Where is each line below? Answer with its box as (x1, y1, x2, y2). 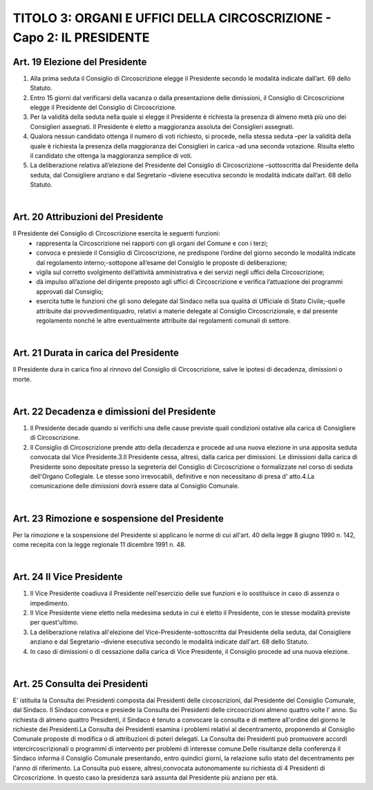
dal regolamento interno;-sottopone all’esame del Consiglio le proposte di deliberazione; (36, 258, 287, 267)
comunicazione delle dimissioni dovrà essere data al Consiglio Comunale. (30, 482, 240, 490)
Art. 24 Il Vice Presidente (12, 571, 123, 583)
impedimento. (30, 599, 69, 607)
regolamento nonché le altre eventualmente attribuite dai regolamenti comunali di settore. (36, 316, 291, 325)
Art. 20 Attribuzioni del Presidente (12, 211, 164, 223)
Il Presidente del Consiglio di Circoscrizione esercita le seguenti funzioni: (12, 229, 220, 238)
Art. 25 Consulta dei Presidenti (12, 677, 149, 690)
